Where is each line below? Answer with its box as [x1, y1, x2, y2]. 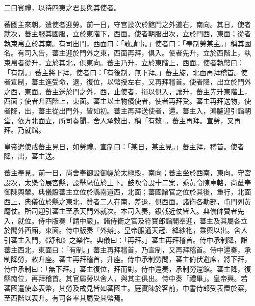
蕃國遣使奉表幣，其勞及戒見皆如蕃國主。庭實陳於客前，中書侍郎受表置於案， [4, 283, 251, 293]
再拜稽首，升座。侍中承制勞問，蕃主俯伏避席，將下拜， [72, 254, 251, 264]
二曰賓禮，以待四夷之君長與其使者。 [4, 2, 121, 12]
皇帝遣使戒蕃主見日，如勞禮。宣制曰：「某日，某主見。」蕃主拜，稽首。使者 [4, 141, 244, 151]
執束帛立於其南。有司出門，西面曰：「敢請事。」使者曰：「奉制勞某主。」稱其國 [4, 38, 251, 48]
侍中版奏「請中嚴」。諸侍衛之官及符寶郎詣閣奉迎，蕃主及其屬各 [38, 215, 241, 225]
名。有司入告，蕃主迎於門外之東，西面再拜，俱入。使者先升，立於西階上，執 [4, 48, 251, 58]
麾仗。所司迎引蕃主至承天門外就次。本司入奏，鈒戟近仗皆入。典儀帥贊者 [4, 206, 237, 216]
